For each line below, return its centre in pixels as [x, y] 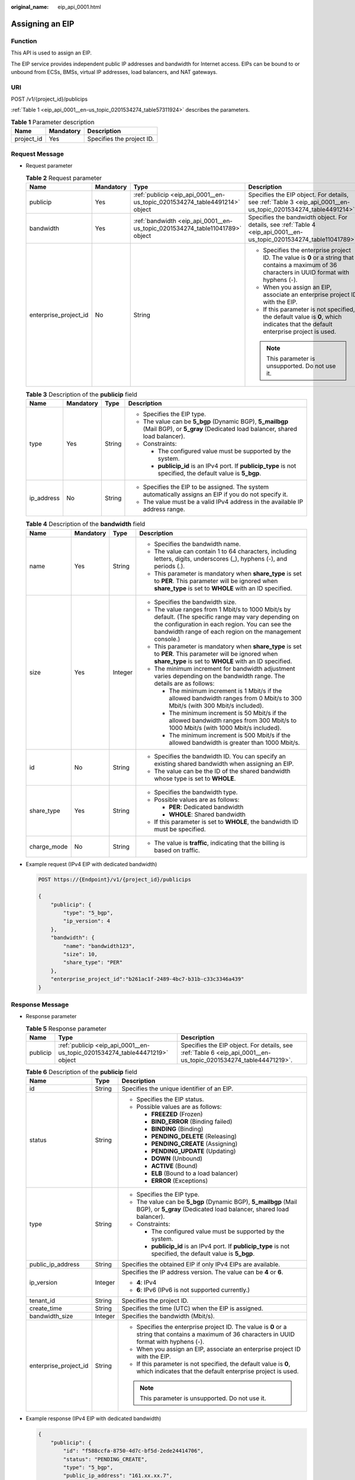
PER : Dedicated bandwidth [206, 807]
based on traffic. [177, 850]
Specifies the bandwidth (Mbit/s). [168, 1316]
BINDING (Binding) [177, 1129]
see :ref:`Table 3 [271, 202]
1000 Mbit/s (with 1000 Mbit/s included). [225, 728]
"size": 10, [80, 954]
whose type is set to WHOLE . [195, 778]
